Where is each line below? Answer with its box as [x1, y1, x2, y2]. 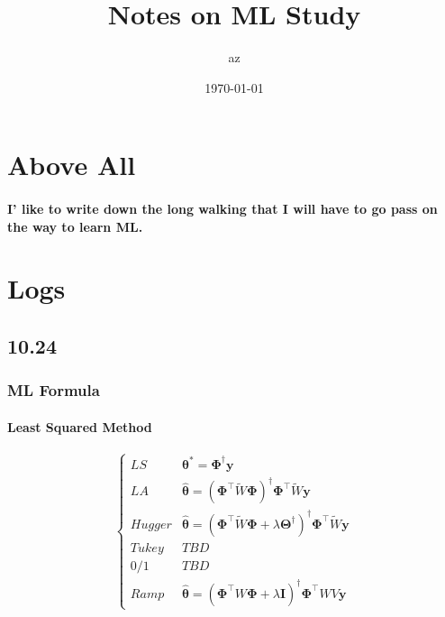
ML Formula [7, 379, 100, 401]
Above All [7, 146, 136, 183]
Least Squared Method [7, 417, 152, 436]
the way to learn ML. [7, 216, 143, 235]
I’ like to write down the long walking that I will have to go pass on [7, 199, 438, 218]
